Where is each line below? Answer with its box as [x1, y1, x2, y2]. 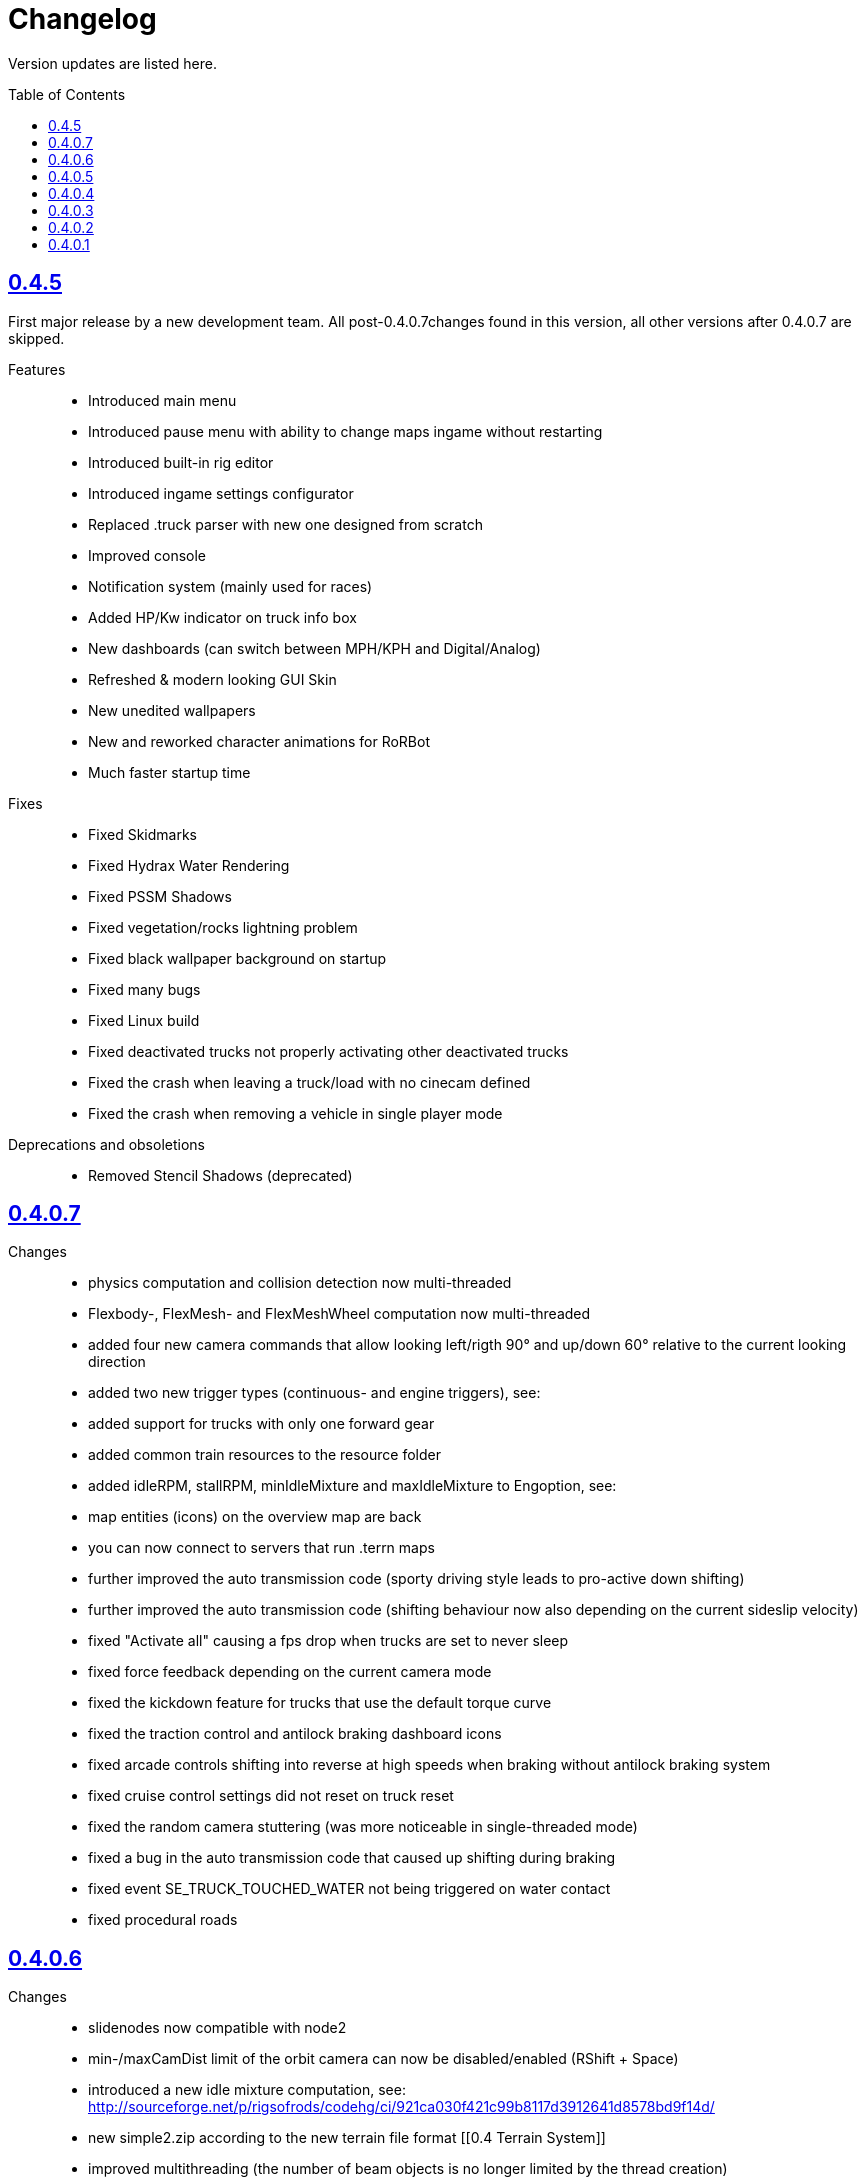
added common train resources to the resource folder [88, 1446, 441, 1464]
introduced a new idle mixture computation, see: [88, 2081, 406, 2099]
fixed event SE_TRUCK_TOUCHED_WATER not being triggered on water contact [88, 1880, 611, 1898]
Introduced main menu [88, 391, 237, 409]
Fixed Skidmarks [88, 825, 197, 843]
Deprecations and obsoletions [8, 1135, 205, 1153]
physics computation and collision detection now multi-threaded [88, 1274, 512, 1292]
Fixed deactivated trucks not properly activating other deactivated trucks [88, 1042, 569, 1060]
